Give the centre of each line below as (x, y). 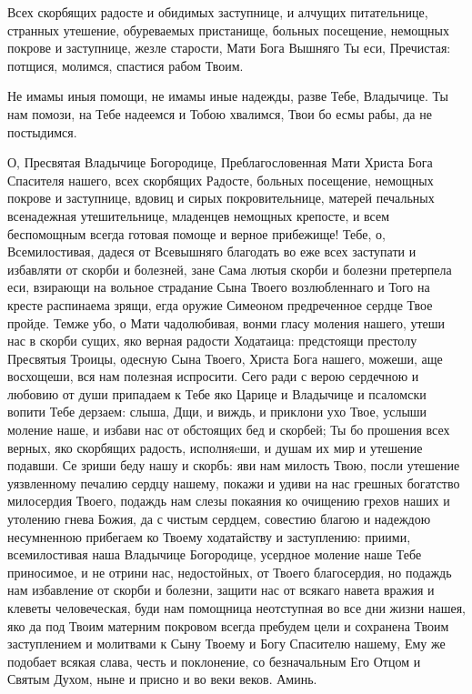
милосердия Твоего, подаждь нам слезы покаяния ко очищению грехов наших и (229, 501)
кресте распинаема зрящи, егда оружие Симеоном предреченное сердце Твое (220, 304)
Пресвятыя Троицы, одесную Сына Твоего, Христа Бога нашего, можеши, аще (225, 358)
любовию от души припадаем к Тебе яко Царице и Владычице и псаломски (217, 393)
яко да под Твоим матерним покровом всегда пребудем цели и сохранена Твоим (228, 625)
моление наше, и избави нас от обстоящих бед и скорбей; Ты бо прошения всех (229, 430)
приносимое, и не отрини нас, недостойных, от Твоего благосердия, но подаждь (230, 572)
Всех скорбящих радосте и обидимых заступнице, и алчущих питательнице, (218, 12)
